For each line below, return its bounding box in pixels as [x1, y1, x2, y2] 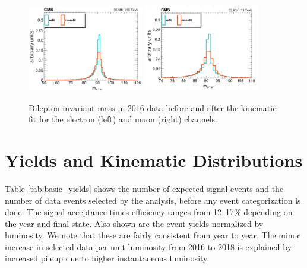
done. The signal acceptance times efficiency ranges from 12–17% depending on [5, 206, 293, 218]
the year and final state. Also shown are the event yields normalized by [5, 217, 264, 229]
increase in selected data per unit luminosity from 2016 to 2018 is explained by [5, 240, 292, 253]
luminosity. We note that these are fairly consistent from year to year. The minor [5, 229, 300, 241]
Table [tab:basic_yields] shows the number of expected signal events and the [5, 182, 284, 194]
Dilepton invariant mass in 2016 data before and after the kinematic [29, 101, 277, 113]
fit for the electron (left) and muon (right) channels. [29, 113, 217, 125]
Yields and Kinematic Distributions [5, 147, 303, 172]
